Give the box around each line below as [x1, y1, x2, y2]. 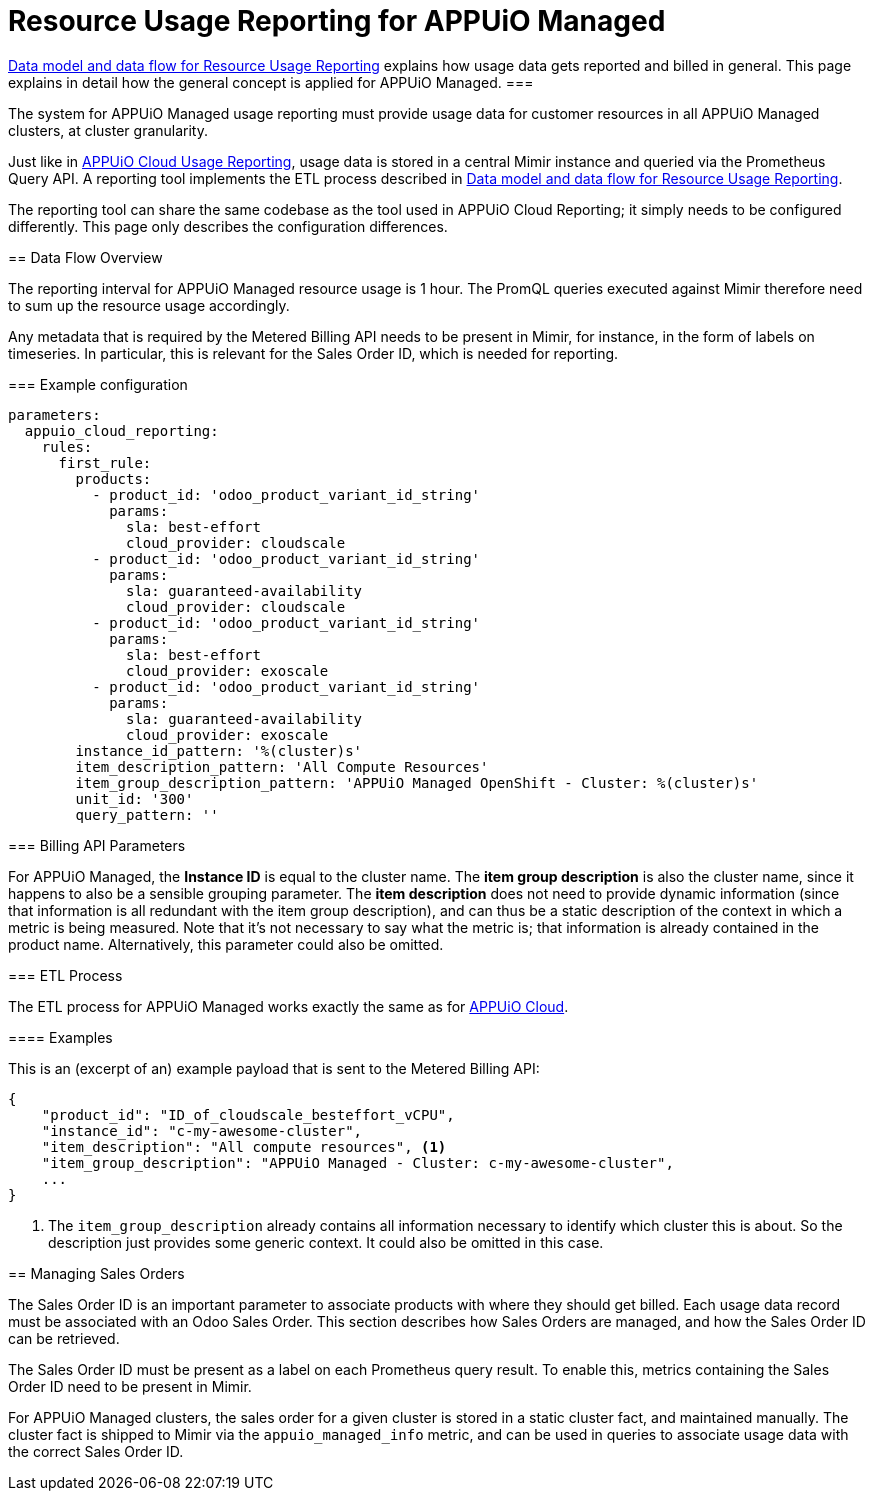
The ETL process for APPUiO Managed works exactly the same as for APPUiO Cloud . [8, 997, 569, 1015]
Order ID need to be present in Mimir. [8, 1377, 252, 1395]
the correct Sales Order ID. [8, 1442, 184, 1460]
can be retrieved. [8, 1329, 120, 1347]
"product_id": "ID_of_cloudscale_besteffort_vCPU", [41, 1106, 455, 1123]
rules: [41, 438, 93, 455]
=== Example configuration [8, 375, 188, 393]
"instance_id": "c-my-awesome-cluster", [41, 1122, 363, 1139]
